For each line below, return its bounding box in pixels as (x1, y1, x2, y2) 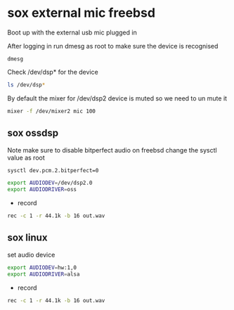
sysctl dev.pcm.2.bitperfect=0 (7, 167, 99, 174)
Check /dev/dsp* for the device (7, 67, 98, 76)
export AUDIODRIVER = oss (7, 186, 77, 193)
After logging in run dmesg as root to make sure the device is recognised (7, 41, 219, 50)
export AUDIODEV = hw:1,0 (7, 264, 77, 271)
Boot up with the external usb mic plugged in (7, 28, 137, 37)
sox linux (7, 232, 48, 244)
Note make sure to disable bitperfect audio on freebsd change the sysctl (7, 146, 217, 154)
